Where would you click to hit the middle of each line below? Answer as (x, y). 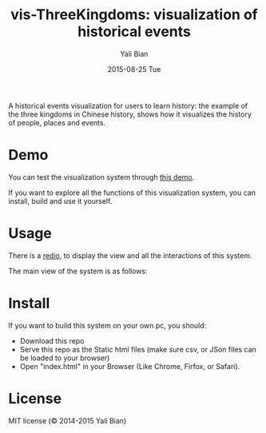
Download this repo (52, 340)
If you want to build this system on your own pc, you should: (107, 325)
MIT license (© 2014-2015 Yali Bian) (67, 420)
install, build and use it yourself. (60, 201)
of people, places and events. (57, 122)
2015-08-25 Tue (134, 69)
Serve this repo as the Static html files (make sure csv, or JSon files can (138, 349)
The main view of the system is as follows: (78, 271)
